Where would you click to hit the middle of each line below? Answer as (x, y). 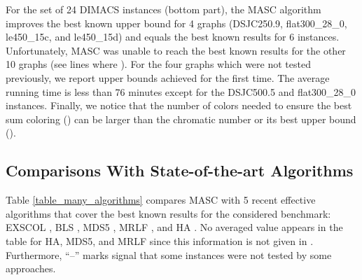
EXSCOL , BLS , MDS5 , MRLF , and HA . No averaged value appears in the (174, 227)
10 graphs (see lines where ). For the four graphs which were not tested (158, 64)
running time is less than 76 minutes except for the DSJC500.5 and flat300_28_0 (181, 91)
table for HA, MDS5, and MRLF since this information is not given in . (160, 240)
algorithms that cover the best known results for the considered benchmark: (168, 213)
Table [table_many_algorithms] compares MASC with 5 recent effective (161, 200)
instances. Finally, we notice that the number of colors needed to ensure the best (179, 105)
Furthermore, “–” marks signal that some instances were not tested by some (169, 254)
